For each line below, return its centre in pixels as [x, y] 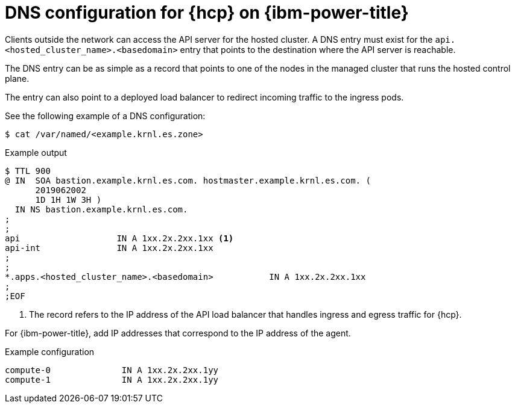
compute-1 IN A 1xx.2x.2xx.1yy [112, 379]
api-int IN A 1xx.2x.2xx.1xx [109, 248]
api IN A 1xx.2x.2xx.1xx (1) [119, 238]
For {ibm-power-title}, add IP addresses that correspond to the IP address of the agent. [178, 333]
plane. [17, 78]
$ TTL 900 [28, 171]
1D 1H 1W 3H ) [68, 199]
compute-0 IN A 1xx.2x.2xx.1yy [112, 370]
